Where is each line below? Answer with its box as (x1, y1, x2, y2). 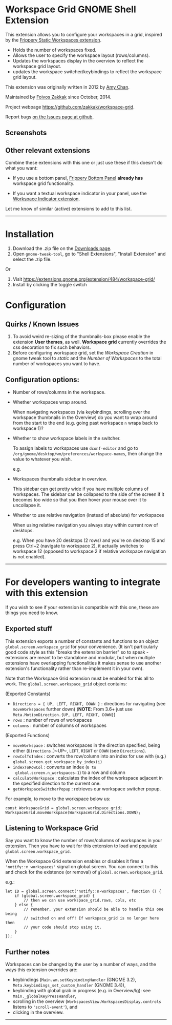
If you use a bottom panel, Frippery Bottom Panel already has (12, 175, 143, 181)
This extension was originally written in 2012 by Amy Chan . (5, 83, 130, 90)
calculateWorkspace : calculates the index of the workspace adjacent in (12, 775, 163, 781)
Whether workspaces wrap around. (12, 399, 88, 405)
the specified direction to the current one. (12, 780, 101, 786)
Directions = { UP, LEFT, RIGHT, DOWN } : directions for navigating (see (12, 700, 166, 706)
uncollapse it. (12, 502, 41, 508)
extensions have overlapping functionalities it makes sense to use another (5, 660, 162, 666)
